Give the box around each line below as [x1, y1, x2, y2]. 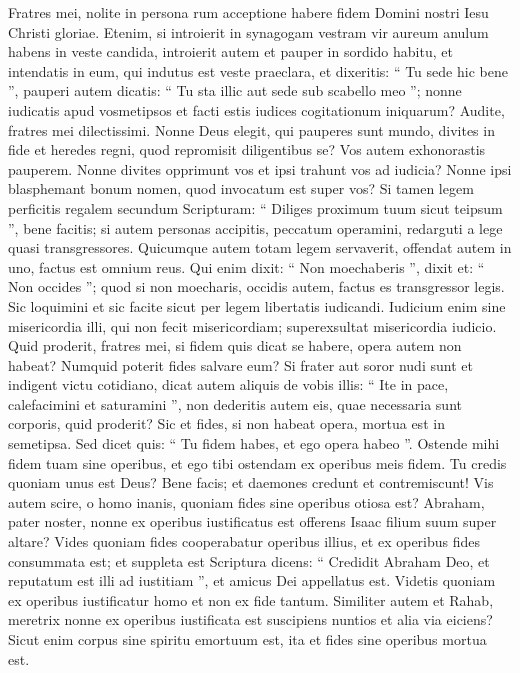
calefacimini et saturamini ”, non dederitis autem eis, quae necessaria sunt [8, 393, 462, 414]
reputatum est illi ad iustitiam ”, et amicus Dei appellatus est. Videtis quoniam [8, 570, 496, 591]
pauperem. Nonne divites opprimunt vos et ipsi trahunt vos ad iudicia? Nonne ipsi [8, 158, 512, 179]
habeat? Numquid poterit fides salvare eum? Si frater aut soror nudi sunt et [8, 354, 473, 375]
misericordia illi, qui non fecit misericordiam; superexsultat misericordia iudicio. [8, 315, 497, 336]
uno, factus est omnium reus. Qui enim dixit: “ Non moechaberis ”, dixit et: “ [8, 256, 485, 277]
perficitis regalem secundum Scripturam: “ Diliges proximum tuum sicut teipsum [8, 197, 503, 218]
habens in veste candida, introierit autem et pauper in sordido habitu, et [8, 41, 453, 62]
